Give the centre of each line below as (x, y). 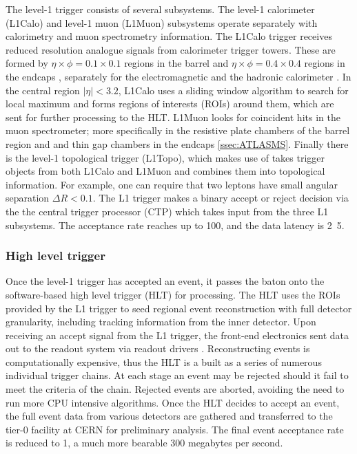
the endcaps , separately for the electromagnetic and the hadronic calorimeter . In (178, 76)
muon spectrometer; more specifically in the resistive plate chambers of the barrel (178, 130)
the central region (43, 90)
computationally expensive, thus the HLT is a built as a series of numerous (164, 361)
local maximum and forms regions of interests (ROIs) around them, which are (170, 104)
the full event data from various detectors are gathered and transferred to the (169, 416)
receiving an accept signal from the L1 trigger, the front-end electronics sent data (177, 335)
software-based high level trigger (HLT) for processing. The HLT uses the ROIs (173, 294)
